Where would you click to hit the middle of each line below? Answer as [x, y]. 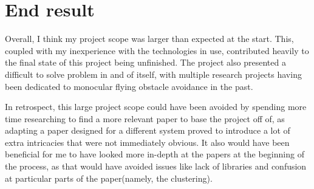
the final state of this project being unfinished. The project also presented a [145, 62]
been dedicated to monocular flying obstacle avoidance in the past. [129, 86]
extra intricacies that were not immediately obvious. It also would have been [147, 142]
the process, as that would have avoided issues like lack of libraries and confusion [156, 166]
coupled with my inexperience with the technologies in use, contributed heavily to [157, 50]
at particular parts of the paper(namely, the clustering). [109, 178]
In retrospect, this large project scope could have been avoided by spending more [156, 107]
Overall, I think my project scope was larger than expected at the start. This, [149, 39]
